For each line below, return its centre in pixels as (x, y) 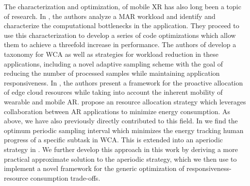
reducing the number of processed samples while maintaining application (112, 73)
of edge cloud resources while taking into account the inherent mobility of (113, 92)
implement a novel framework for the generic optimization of (94, 168)
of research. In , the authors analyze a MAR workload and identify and (110, 16)
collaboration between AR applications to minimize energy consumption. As (117, 111)
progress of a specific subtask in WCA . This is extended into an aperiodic (113, 140)
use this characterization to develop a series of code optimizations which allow (120, 35)
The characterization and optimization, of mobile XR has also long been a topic (123, 6)
